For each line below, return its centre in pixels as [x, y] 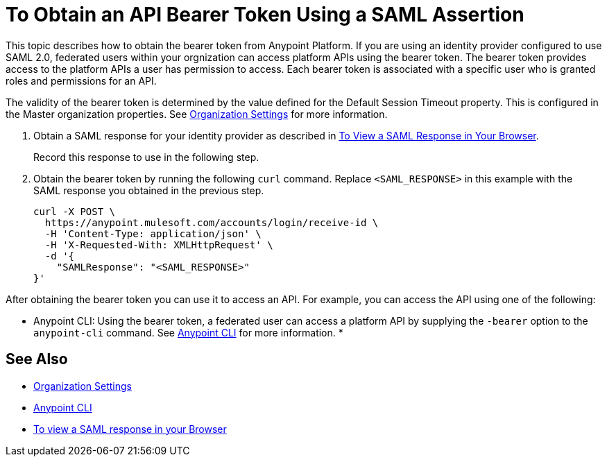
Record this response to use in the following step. [146, 157]
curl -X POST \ [75, 211]
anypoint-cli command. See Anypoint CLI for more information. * [188, 332]
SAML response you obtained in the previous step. [149, 190]
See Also [37, 359]
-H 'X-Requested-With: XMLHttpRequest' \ [159, 245]
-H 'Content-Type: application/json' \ [153, 233]
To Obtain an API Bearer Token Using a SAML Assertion [265, 15]
